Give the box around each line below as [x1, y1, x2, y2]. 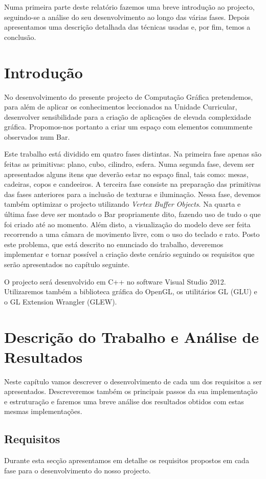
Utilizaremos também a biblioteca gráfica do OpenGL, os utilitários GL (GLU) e [4, 286, 257, 297]
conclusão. [4, 31, 36, 42]
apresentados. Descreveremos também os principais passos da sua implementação [4, 386, 258, 397]
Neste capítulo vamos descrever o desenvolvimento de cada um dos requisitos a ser [4, 376, 262, 386]
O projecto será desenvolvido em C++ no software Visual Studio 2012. [4, 276, 226, 287]
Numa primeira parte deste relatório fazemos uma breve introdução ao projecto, [4, 2, 255, 12]
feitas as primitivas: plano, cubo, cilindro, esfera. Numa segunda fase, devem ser [4, 159, 255, 169]
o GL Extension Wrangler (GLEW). [4, 296, 117, 307]
